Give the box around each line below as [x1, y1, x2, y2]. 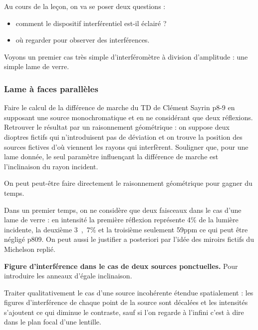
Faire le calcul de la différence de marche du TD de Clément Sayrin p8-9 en [4, 102, 235, 113]
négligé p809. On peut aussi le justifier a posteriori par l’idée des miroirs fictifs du [4, 234, 254, 244]
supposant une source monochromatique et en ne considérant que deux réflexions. [4, 112, 253, 122]
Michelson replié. [4, 243, 55, 254]
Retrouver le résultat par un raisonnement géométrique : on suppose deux [4, 122, 230, 132]
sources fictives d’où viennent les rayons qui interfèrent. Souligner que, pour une [4, 141, 249, 152]
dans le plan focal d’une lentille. [4, 316, 101, 327]
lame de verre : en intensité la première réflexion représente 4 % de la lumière [4, 214, 239, 225]
